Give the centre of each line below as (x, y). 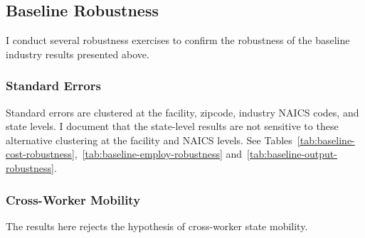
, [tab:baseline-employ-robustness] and (158, 154)
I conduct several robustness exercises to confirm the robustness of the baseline (178, 40)
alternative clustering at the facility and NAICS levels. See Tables (149, 140)
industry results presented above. (78, 54)
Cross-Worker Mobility (73, 199)
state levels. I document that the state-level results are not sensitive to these (172, 126)
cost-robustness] (40, 154)
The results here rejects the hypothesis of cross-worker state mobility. (157, 226)
